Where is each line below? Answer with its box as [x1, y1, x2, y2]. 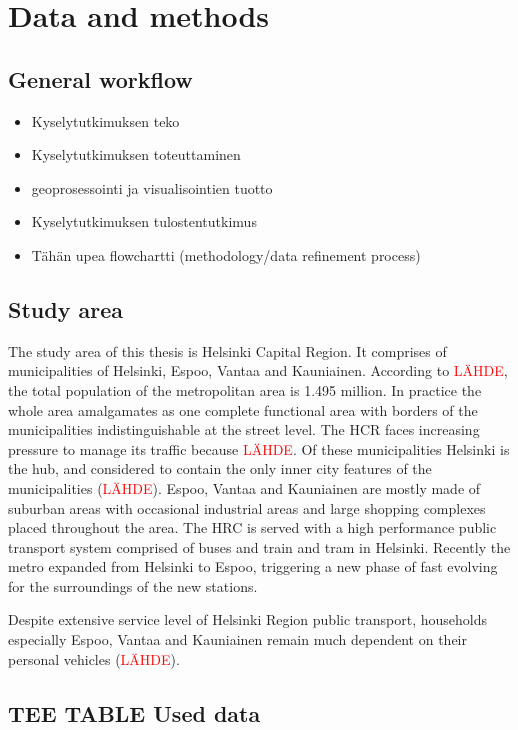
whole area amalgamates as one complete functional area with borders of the [8, 399, 478, 420]
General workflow [8, 63, 193, 94]
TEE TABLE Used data [8, 697, 261, 728]
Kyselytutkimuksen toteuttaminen [31, 144, 241, 165]
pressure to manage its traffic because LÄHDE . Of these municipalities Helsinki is [8, 438, 510, 459]
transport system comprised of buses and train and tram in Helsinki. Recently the [8, 536, 511, 557]
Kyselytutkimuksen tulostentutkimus [31, 211, 257, 232]
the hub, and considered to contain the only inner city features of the [8, 458, 432, 479]
